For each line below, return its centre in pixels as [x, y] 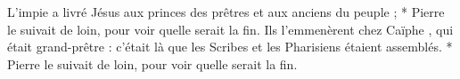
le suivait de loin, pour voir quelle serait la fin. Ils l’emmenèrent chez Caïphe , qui [230, 29]
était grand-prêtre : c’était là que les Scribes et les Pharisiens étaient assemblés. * [230, 47]
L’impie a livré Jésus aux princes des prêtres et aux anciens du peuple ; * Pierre [226, 12]
